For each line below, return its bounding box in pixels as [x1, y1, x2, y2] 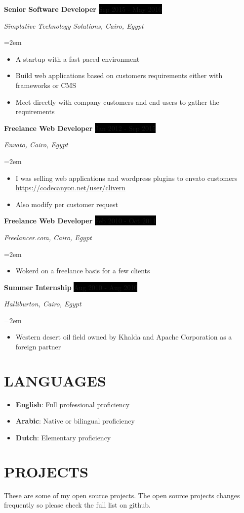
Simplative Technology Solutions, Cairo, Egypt [4, 20, 144, 31]
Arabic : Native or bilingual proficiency [15, 416, 135, 426]
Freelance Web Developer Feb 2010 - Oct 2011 [4, 215, 156, 226]
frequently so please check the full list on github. [4, 500, 151, 510]
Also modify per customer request [15, 199, 119, 209]
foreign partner [15, 342, 61, 352]
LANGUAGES [4, 370, 106, 390]
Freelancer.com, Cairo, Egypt [4, 232, 92, 242]
